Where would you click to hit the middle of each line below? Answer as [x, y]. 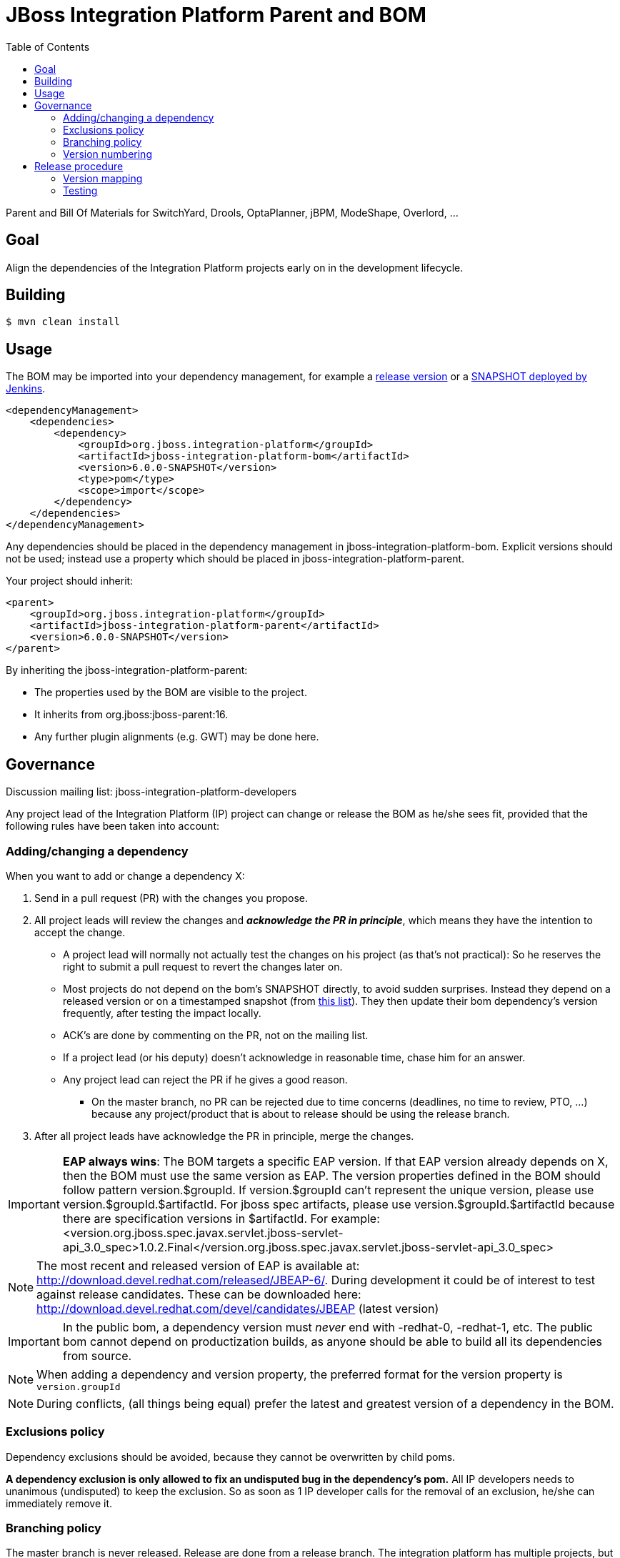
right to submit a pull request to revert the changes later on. [203, 966]
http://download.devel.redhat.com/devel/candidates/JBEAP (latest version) [238, 1308]
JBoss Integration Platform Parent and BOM [216, 15]
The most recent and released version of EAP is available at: [198, 1265]
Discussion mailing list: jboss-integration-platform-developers [151, 792]
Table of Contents [48, 46]
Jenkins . [26, 389]
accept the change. [80, 932]
